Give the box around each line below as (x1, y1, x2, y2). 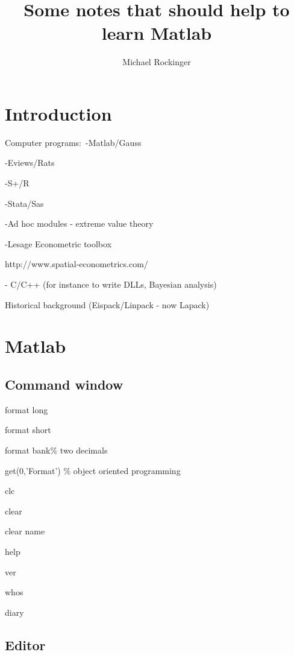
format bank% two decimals (5, 443, 108, 456)
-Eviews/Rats (5, 156, 55, 169)
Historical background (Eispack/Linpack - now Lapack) (5, 298, 210, 311)
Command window (5, 375, 124, 393)
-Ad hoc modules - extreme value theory (5, 217, 154, 230)
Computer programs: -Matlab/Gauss (5, 136, 142, 148)
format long (5, 403, 48, 416)
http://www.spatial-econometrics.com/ (5, 258, 148, 270)
